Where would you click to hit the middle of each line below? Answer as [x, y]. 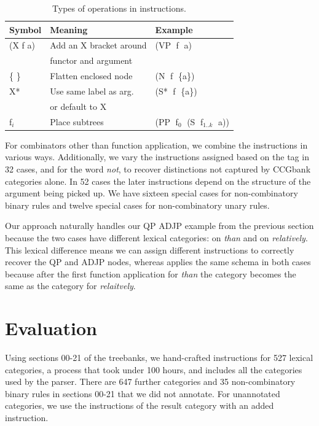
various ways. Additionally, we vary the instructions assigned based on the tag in [157, 157]
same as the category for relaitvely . [70, 286]
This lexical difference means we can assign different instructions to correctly [150, 250]
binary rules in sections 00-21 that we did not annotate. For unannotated [143, 393]
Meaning [69, 29]
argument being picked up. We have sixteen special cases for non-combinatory [152, 193]
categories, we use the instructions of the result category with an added [140, 405]
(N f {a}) [175, 76]
